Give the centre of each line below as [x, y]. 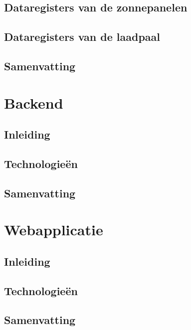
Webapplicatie [54, 230]
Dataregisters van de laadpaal [82, 37]
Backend [34, 102]
